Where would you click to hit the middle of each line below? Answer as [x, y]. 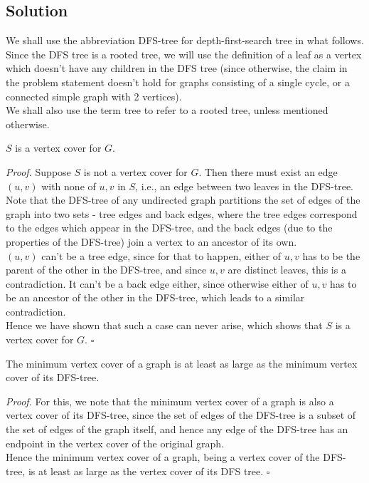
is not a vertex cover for [135, 171]
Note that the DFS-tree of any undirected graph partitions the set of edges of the [183, 200]
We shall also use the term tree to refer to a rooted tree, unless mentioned [167, 110]
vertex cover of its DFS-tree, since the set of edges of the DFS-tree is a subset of [181, 415]
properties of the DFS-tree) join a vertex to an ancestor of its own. [151, 241]
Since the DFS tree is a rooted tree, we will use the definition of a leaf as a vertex [184, 54]
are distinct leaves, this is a [287, 270]
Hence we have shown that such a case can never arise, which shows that [164, 325]
